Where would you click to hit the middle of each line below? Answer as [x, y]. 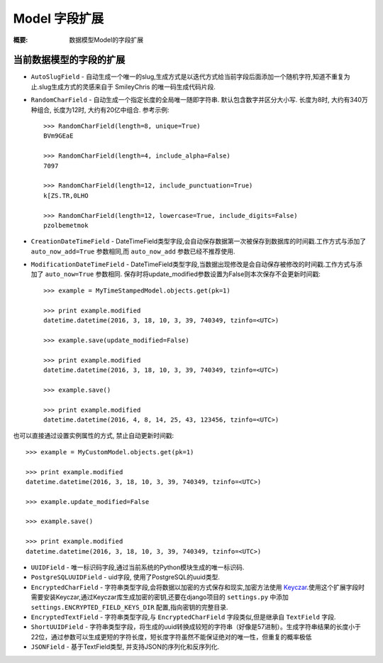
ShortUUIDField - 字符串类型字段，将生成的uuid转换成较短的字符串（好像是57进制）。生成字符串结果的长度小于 [196, 627]
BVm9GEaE [59, 136]
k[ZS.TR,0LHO [66, 196]
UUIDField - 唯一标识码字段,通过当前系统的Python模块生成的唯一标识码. [138, 567]
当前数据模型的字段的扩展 [69, 60]
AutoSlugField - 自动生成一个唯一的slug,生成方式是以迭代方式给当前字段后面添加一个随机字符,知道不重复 [187, 77]
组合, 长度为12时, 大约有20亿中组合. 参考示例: [103, 109]
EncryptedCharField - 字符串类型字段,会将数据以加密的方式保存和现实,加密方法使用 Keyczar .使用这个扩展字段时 [198, 587]
